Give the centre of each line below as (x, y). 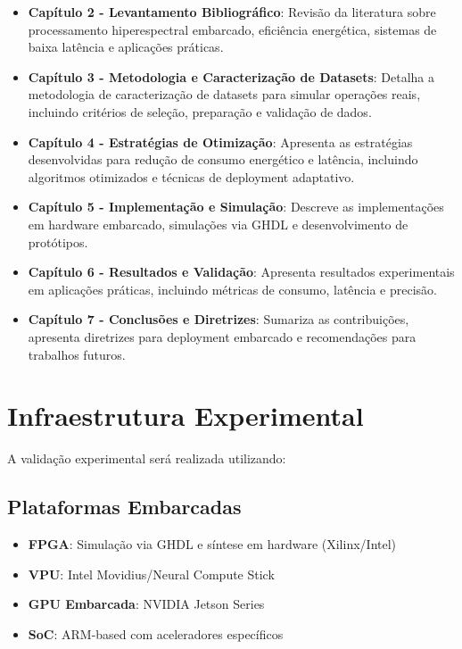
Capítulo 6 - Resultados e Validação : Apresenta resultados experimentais (241, 272)
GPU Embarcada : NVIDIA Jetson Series (146, 604)
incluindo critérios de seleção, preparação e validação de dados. (200, 111)
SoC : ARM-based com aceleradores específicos (156, 633)
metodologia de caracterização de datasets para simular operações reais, (224, 94)
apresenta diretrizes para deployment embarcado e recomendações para (222, 336)
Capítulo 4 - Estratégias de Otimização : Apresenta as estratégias (220, 141)
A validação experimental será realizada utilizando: (147, 458)
